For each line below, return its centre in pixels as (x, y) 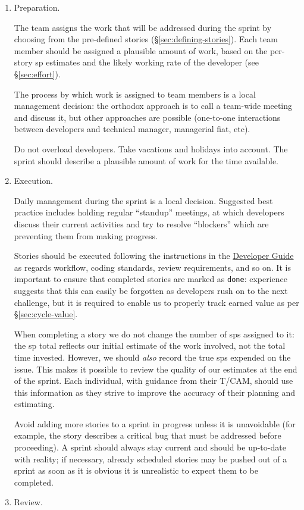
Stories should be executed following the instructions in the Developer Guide (154, 256)
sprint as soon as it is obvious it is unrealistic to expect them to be (136, 470)
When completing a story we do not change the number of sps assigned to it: (154, 334)
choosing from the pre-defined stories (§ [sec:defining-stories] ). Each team (146, 39)
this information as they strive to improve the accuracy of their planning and (154, 392)
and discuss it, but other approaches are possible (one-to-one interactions (147, 117)
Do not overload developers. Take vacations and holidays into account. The (151, 148)
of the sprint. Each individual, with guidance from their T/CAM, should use (153, 381)
